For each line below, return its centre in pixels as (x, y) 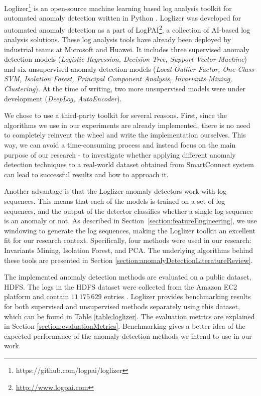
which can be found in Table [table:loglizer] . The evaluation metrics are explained (129, 316)
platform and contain (37, 296)
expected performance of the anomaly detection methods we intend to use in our (128, 336)
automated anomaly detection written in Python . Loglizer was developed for (123, 18)
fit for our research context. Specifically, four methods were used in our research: (128, 240)
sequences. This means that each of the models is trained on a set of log (115, 201)
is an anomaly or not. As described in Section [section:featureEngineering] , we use (130, 221)
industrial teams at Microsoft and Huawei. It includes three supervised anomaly (127, 49)
